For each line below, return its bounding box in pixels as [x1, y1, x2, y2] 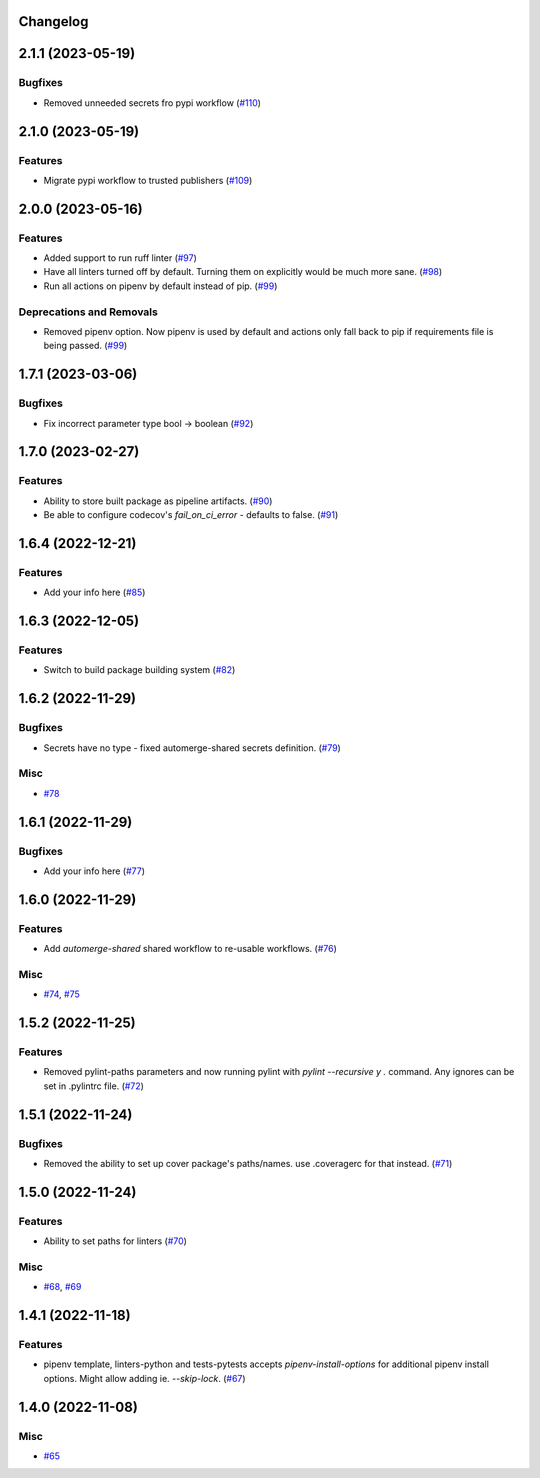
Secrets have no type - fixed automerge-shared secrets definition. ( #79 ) [43, 741, 342, 754]
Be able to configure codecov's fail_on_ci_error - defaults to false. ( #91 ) [43, 509, 339, 521]
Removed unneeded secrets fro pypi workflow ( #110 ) [43, 96, 262, 109]
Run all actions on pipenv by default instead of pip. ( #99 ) [43, 280, 278, 292]
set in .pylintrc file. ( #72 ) [43, 1080, 145, 1092]
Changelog [18, 13, 89, 30]
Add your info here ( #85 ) [43, 586, 146, 599]
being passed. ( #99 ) [43, 340, 128, 352]
